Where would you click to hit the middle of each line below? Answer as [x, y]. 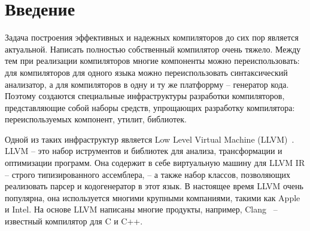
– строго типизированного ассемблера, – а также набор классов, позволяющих [148, 174]
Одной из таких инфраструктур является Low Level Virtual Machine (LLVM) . [150, 139]
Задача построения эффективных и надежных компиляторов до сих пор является [152, 37]
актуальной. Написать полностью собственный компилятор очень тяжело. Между [153, 49]
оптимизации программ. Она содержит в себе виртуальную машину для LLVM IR [155, 163]
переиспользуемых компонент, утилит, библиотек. [96, 119]
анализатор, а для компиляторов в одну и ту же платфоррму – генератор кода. [147, 84]
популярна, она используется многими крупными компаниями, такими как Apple [153, 197]
